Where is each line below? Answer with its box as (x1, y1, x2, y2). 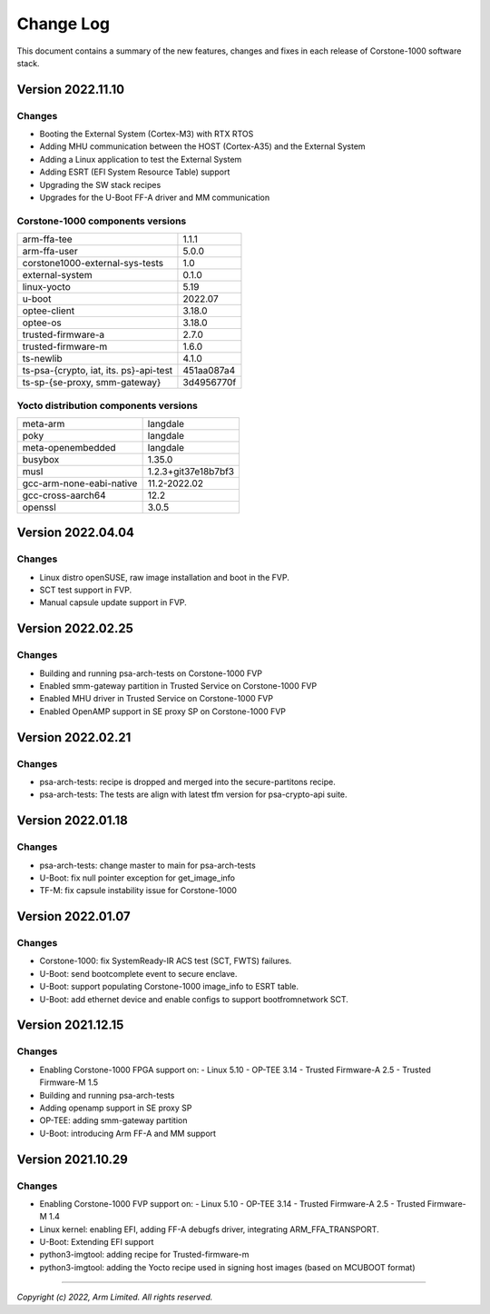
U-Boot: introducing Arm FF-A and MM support (39, 1128, 217, 1139)
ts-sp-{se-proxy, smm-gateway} (22, 376, 162, 389)
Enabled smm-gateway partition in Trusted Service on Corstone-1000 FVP (39, 681, 318, 692)
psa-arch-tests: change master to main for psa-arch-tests (39, 860, 256, 871)
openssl (22, 501, 56, 513)
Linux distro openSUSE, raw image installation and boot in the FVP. (39, 572, 289, 582)
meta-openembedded (22, 441, 117, 453)
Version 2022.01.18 (16, 813, 129, 829)
